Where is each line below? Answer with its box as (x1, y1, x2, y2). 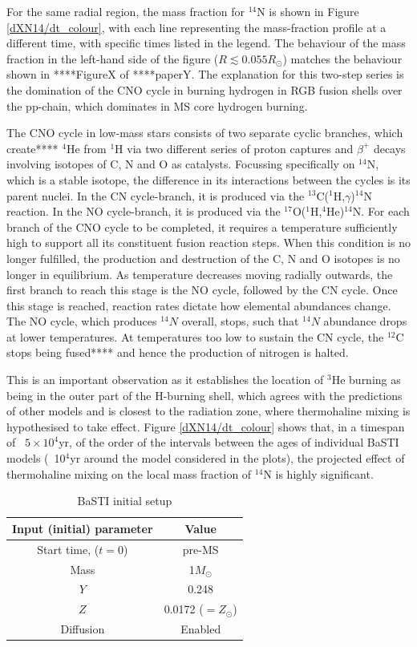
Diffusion (60, 621, 105, 637)
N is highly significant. (263, 465, 374, 482)
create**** (6, 140, 59, 156)
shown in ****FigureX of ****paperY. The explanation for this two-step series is (6, 66, 404, 83)
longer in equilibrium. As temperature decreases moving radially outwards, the (6, 265, 393, 282)
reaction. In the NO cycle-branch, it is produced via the (6, 203, 281, 220)
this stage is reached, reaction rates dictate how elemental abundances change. (6, 297, 391, 313)
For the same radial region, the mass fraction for (6, 3, 245, 19)
